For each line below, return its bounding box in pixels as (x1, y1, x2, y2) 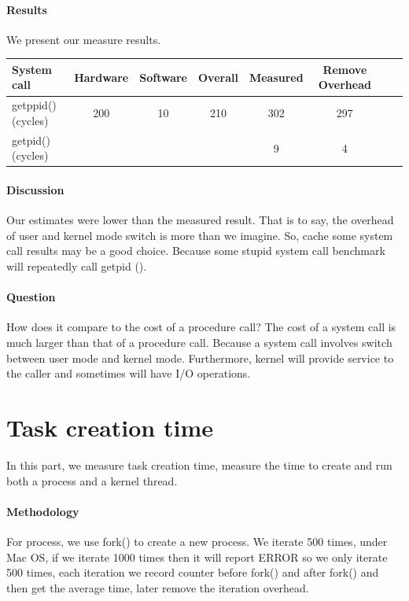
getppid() (12, 97, 57, 113)
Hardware (74, 68, 129, 85)
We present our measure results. (6, 31, 161, 47)
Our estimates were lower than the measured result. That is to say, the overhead (6, 212, 394, 228)
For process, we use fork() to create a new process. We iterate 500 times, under (6, 533, 388, 549)
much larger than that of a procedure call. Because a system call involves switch (6, 334, 392, 351)
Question (6, 289, 56, 305)
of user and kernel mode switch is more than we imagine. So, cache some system (6, 227, 393, 243)
